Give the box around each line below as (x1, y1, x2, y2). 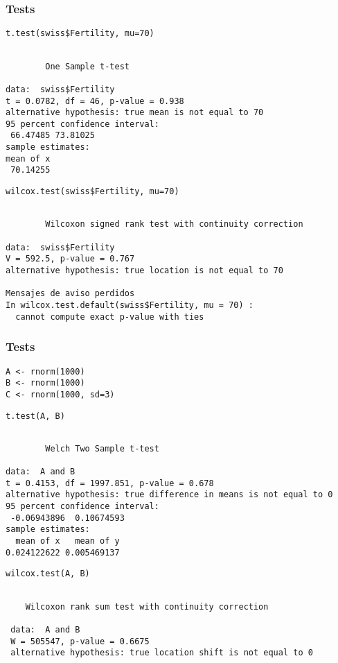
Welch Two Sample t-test (45, 443, 159, 454)
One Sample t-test (45, 61, 130, 71)
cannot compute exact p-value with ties (15, 311, 204, 322)
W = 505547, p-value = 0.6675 (10, 636, 150, 646)
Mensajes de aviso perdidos (6, 289, 135, 299)
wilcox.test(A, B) (6, 569, 90, 579)
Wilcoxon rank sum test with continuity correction (25, 601, 269, 612)
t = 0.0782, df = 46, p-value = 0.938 (6, 96, 184, 106)
